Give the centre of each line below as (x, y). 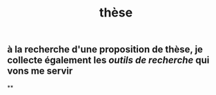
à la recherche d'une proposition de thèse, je (105, 50)
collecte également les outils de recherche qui (108, 60)
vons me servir (40, 71)
